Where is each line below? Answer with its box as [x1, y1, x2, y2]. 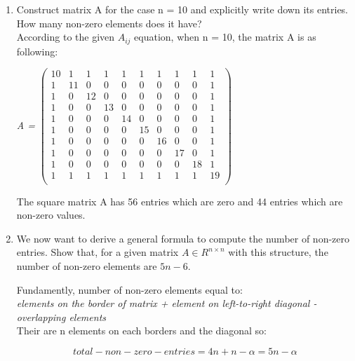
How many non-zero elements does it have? [16, 15, 202, 30]
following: [16, 43, 58, 58]
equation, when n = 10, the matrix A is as [134, 29, 316, 44]
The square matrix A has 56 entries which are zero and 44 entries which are [16, 193, 343, 208]
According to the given [16, 29, 115, 44]
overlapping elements [16, 309, 107, 324]
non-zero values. [16, 207, 86, 222]
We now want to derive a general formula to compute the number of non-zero [16, 231, 350, 245]
